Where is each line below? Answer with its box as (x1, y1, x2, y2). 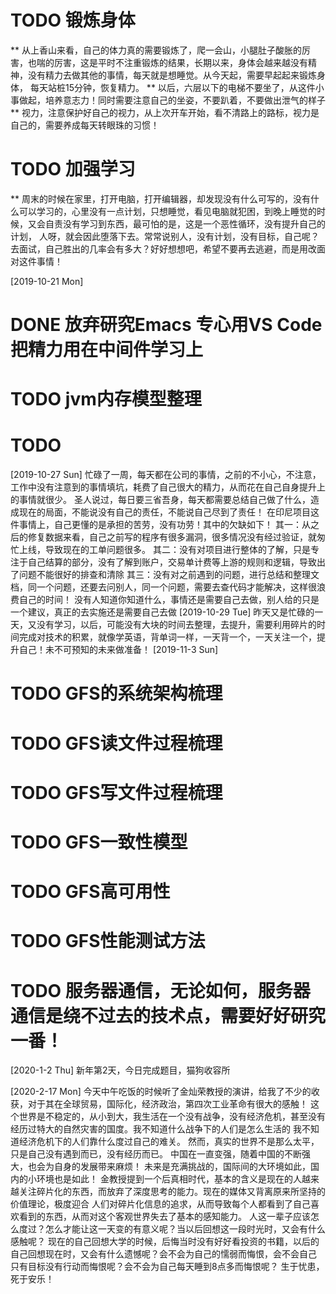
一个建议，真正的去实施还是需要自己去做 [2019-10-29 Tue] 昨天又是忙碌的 (10, 606, 315, 618)
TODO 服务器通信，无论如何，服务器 (10, 979, 311, 1002)
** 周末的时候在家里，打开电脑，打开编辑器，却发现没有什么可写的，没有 (10, 192, 311, 205)
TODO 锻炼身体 (10, 9, 136, 32)
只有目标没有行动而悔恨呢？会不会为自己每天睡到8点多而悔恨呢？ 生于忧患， (10, 1261, 325, 1273)
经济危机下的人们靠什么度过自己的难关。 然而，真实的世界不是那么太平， (18, 1136, 320, 1148)
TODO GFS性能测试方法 (10, 930, 206, 953)
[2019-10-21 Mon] (10, 275, 84, 287)
